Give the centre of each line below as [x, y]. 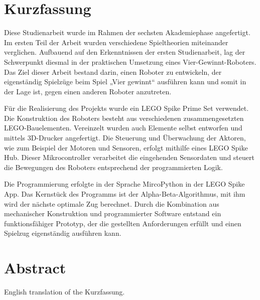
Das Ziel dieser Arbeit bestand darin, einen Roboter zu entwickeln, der [113, 71]
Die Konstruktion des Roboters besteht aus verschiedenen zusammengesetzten [124, 118]
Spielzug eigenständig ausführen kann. [63, 233]
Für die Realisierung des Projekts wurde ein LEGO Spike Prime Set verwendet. [126, 108]
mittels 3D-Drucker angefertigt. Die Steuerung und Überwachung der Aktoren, [125, 138]
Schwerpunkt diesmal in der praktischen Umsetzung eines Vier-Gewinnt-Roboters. [130, 61]
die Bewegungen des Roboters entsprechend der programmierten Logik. [113, 167]
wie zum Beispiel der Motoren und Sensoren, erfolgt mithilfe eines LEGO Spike [126, 147]
